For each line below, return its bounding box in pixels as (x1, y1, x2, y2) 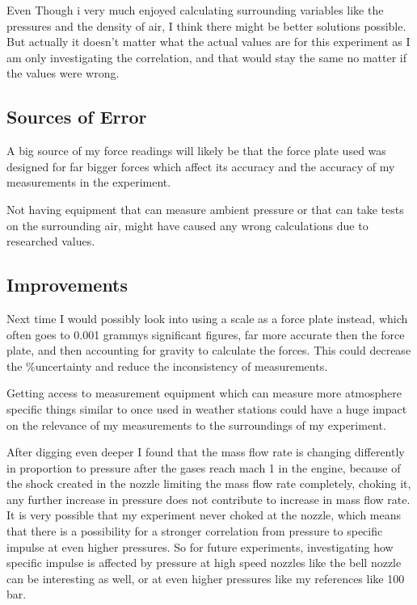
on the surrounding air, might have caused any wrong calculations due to (6, 216, 369, 233)
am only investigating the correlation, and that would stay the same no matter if (6, 48, 407, 65)
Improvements (6, 272, 128, 297)
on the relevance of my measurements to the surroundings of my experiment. (6, 416, 386, 433)
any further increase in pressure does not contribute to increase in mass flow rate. (6, 490, 411, 507)
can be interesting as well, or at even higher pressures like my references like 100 (6, 569, 405, 586)
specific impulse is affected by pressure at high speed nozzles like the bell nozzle (6, 554, 402, 571)
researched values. (6, 233, 95, 250)
